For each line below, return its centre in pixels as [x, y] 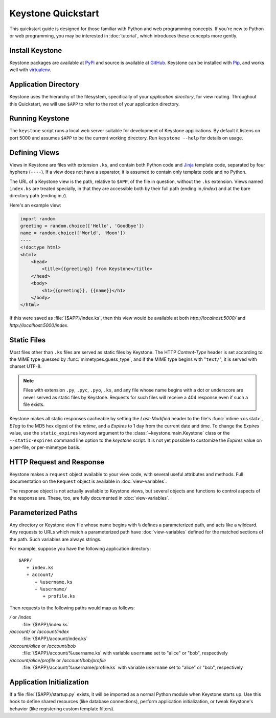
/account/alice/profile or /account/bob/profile [58, 660]
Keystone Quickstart [54, 13]
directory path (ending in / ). [38, 196]
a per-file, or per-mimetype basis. [45, 447]
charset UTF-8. [26, 366]
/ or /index [20, 617]
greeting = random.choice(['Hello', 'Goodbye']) [82, 226]
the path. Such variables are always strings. [55, 539]
